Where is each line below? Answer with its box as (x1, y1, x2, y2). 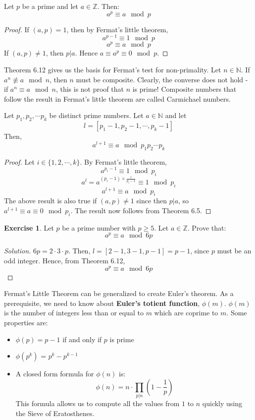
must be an (217, 245, 252, 256)
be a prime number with (62, 222, 136, 233)
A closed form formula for (15, 368, 94, 379)
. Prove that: (187, 222, 226, 233)
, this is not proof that (55, 84, 124, 94)
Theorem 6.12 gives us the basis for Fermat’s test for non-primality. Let (4, 64, 221, 75)
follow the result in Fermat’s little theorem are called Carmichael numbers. (4, 93, 231, 104)
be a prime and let (22, 1, 78, 11)
